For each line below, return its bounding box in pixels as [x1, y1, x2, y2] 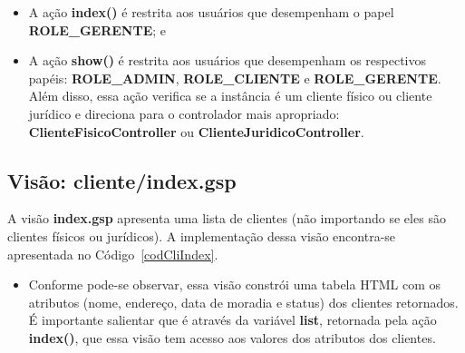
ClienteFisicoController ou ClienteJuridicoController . [28, 122, 364, 141]
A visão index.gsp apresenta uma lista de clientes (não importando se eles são [7, 209, 446, 228]
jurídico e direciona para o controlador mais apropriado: [28, 103, 340, 123]
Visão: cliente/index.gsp [7, 166, 237, 194]
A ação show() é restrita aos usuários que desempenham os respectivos [28, 51, 427, 70]
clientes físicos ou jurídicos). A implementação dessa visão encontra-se [7, 226, 396, 245]
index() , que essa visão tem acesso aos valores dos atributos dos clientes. [28, 328, 436, 347]
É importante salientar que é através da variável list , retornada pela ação [28, 310, 437, 329]
